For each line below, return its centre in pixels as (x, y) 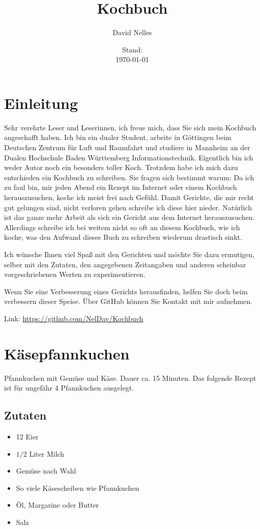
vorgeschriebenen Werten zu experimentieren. (75, 274)
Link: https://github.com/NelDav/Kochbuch (74, 318)
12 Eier (27, 437)
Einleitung (41, 103)
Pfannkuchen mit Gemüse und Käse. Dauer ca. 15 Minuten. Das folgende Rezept (130, 378)
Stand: (132, 49)
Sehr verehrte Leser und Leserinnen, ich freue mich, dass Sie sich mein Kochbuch (130, 127)
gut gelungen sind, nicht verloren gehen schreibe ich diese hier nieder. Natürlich (128, 207)
